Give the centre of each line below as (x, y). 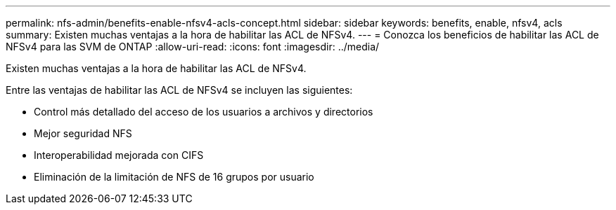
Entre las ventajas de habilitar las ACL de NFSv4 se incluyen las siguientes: (179, 90)
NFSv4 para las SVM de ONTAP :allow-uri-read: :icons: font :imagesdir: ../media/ (193, 47)
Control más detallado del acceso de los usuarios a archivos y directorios (204, 112)
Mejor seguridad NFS (83, 133)
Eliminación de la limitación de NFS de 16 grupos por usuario (174, 177)
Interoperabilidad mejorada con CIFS (119, 155)
